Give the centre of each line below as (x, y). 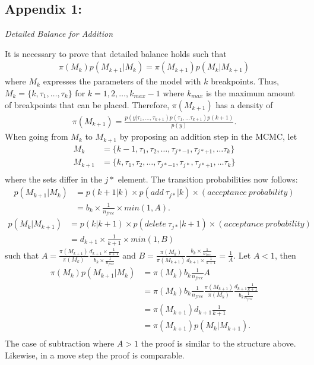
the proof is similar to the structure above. (218, 343)
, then (286, 255)
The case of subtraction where (60, 343)
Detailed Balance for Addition (59, 34)
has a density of (244, 104)
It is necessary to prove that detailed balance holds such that (116, 53)
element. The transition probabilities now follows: (208, 179)
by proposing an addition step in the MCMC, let (208, 136)
